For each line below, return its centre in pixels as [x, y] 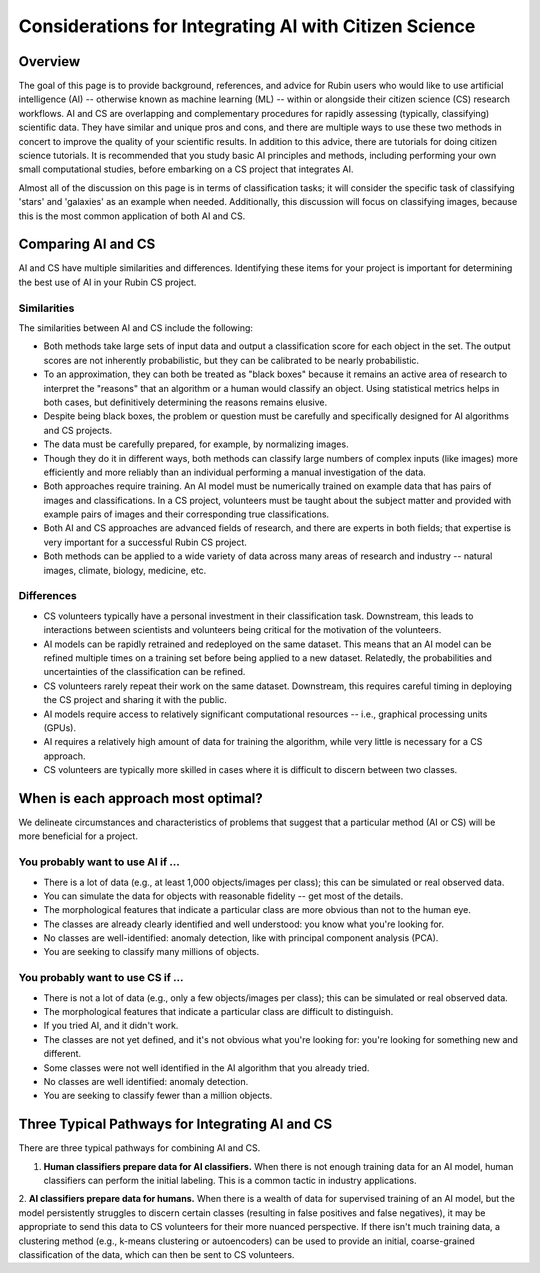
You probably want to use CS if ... [101, 978]
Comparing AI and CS [87, 244]
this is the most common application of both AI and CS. [132, 216]
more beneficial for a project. [78, 836]
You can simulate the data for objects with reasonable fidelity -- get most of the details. [223, 896]
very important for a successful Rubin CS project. [145, 542]
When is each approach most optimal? [141, 798]
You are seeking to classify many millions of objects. [151, 952]
